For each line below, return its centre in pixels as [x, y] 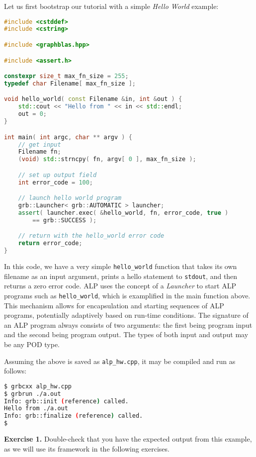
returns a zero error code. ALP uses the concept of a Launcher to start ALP [120, 286]
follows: [15, 371]
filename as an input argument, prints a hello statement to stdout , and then [121, 276]
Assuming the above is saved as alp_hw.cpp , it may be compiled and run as [120, 361]
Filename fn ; [40, 152]
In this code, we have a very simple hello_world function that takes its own [121, 266]
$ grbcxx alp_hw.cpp [38, 386]
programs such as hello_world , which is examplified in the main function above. [127, 295]
